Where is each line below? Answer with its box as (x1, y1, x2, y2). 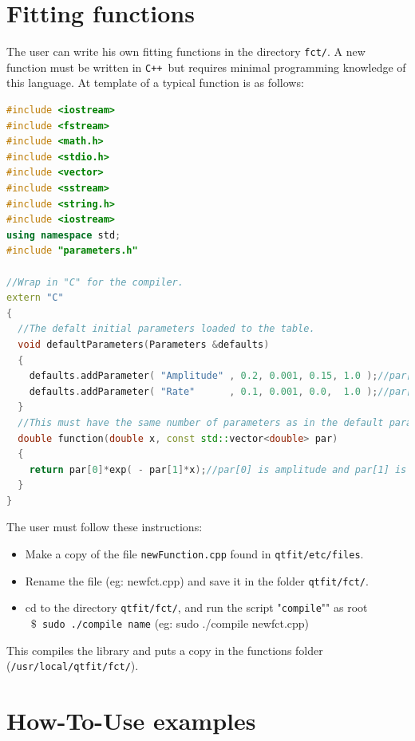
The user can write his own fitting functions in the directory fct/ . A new (6, 43, 366, 60)
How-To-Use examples (6, 704, 256, 737)
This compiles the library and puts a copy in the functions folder (6, 641, 323, 658)
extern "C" (6, 292, 64, 304)
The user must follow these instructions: (6, 518, 203, 535)
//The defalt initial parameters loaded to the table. (18, 323, 315, 335)
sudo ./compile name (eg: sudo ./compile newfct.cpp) (41, 615, 309, 632)
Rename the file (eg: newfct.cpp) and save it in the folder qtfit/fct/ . (25, 572, 369, 589)
